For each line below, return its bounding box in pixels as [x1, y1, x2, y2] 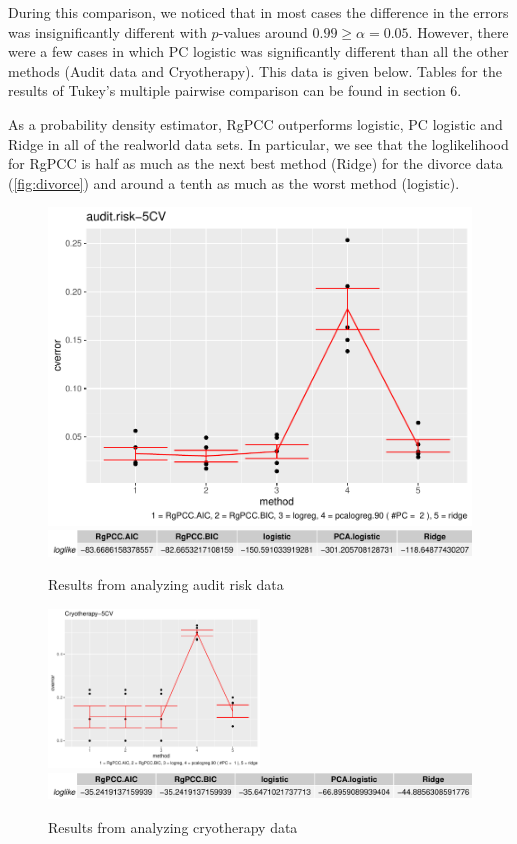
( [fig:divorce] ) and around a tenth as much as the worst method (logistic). [8, 172, 460, 193]
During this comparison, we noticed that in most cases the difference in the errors [8, 2, 509, 22]
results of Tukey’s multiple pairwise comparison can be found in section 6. [8, 80, 462, 101]
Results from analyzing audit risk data [48, 574, 284, 595]
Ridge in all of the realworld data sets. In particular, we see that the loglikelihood [8, 133, 509, 154]
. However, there [408, 21, 509, 42]
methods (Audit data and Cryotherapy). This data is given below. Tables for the [8, 60, 502, 81]
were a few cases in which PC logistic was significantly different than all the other [8, 41, 509, 62]
